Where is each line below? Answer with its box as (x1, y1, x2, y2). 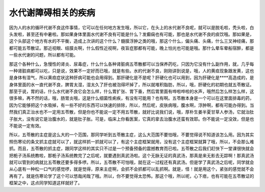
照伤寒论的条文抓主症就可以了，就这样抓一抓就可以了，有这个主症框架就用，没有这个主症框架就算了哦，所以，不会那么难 (9, 138, 254, 144)
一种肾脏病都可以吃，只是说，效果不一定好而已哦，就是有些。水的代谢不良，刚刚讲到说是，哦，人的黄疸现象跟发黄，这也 (9, 68, 254, 74)
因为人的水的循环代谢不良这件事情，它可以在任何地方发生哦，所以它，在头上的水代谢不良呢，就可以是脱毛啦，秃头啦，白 (9, 25, 254, 30)
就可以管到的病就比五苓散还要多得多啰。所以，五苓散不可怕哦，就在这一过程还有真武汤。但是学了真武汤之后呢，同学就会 (9, 159, 254, 165)
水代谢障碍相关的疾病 (9, 7, 96, 18)
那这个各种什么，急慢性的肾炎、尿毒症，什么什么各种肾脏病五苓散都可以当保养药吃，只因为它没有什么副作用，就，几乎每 (9, 61, 254, 67)
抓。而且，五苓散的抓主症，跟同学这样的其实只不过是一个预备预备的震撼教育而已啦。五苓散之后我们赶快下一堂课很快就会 (9, 145, 254, 152)
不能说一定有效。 (9, 123, 44, 129)
